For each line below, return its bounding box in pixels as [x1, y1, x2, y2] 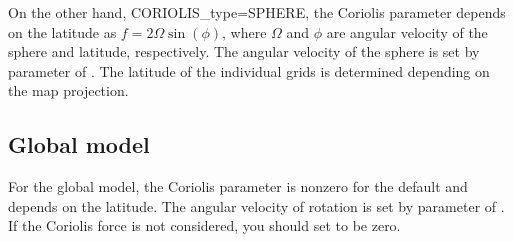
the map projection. [8, 80, 129, 101]
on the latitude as [8, 21, 117, 42]
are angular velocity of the [326, 21, 488, 42]
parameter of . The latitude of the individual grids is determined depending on [8, 60, 490, 81]
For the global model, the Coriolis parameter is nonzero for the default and [8, 176, 468, 197]
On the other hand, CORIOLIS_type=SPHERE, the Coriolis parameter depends [8, 2, 506, 22]
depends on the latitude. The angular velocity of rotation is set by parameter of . [8, 195, 505, 216]
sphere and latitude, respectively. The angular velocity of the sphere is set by [8, 41, 480, 62]
